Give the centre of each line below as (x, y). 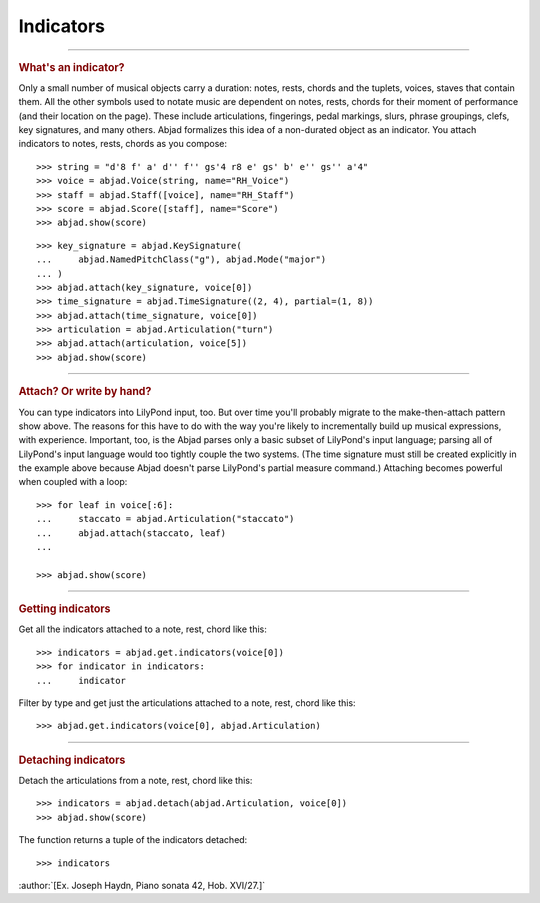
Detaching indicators (72, 760)
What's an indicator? (71, 67)
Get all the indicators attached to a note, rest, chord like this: (142, 629)
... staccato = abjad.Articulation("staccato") (165, 519)
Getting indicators (64, 609)
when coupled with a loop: (73, 482)
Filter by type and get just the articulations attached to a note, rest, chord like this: (187, 703)
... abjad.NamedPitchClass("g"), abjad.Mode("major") (181, 259)
